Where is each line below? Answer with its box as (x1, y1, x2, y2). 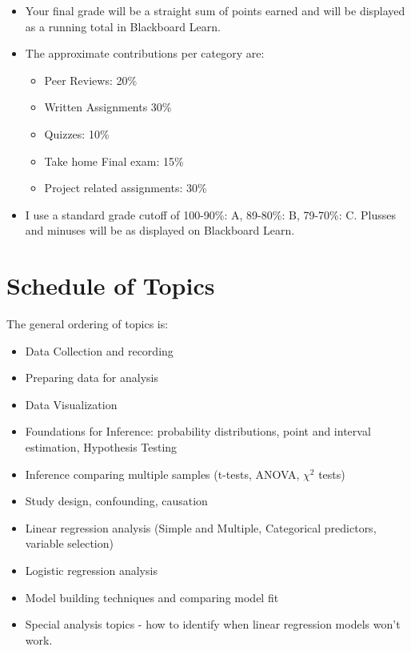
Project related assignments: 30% (44, 179, 207, 196)
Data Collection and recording (25, 342, 174, 359)
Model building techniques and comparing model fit (25, 589, 279, 605)
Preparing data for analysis (25, 369, 158, 386)
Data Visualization (25, 396, 118, 412)
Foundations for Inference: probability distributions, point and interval (25, 423, 371, 440)
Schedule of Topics (6, 269, 215, 302)
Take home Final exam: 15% (44, 152, 184, 169)
